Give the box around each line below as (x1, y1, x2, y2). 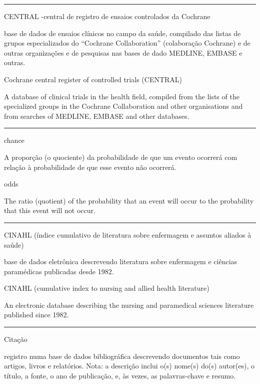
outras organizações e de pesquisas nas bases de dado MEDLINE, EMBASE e (4, 47, 242, 58)
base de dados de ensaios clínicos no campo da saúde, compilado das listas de (4, 28, 241, 38)
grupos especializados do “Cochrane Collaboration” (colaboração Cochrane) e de (4, 38, 250, 48)
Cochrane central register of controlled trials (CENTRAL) (4, 74, 182, 84)
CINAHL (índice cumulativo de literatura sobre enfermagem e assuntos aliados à (4, 229, 251, 240)
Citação (4, 334, 27, 344)
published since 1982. (4, 309, 69, 320)
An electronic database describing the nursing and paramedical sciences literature (4, 299, 254, 310)
